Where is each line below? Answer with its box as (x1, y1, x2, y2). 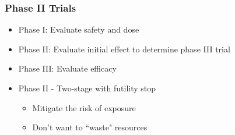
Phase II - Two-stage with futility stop (18, 82, 156, 94)
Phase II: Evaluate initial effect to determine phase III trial (18, 42, 230, 55)
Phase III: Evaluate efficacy (18, 62, 117, 74)
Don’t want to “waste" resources (32, 121, 148, 133)
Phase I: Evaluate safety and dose (18, 23, 139, 35)
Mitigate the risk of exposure (32, 101, 136, 113)
